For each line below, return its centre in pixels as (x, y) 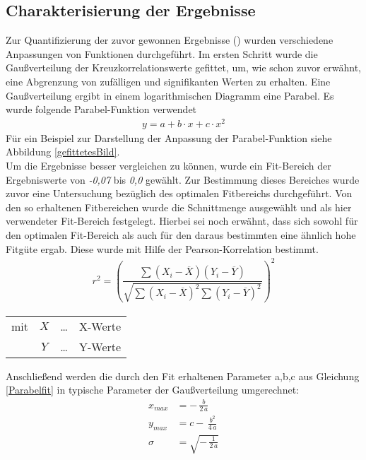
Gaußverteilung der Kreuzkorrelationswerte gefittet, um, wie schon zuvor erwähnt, (184, 67)
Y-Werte (100, 346)
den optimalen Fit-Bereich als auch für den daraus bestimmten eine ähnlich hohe (181, 235)
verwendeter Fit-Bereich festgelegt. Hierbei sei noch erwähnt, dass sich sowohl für (182, 221)
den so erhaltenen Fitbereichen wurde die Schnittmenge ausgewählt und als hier (179, 207)
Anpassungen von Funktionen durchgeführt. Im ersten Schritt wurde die (162, 53)
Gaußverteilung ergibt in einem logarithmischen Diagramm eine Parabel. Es (170, 95)
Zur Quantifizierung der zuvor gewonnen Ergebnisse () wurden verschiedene (170, 40)
